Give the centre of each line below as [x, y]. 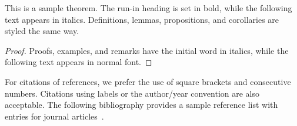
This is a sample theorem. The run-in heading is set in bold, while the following [148, 8]
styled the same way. [42, 31]
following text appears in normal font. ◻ [79, 62]
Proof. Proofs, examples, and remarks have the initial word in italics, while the [147, 50]
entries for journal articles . [54, 116]
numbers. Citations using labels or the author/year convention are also [132, 93]
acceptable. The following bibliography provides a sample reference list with [141, 105]
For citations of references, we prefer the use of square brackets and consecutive [148, 81]
